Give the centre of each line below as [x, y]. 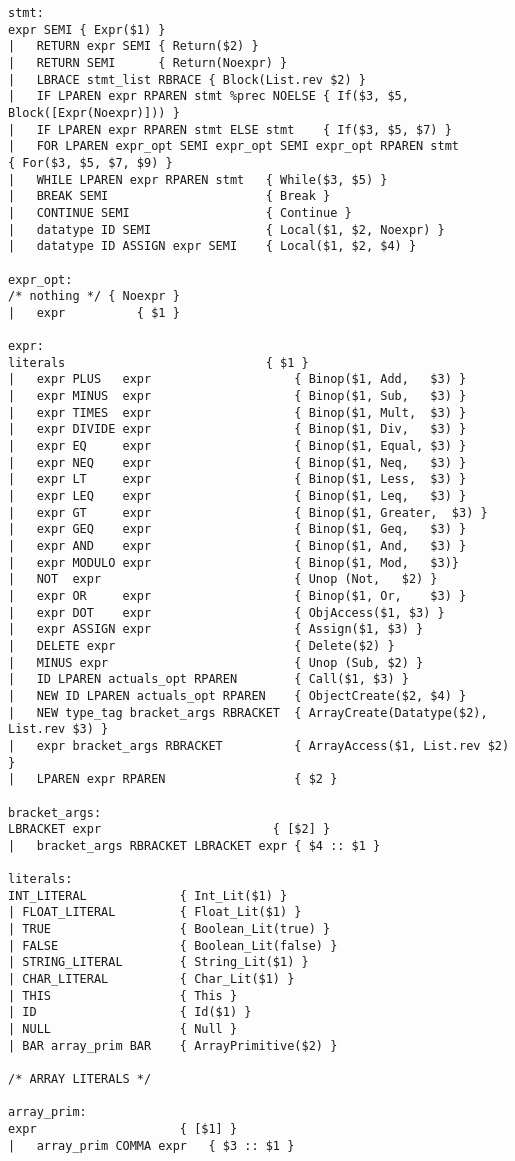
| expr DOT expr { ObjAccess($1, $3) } [226, 612]
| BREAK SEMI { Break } [169, 196]
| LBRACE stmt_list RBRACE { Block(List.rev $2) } [187, 79]
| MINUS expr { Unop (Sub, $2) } [216, 662]
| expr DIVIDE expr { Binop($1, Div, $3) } [237, 429]
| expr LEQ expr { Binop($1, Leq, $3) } [237, 496]
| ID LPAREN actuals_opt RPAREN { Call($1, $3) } [208, 679]
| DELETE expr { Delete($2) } [201, 645]
